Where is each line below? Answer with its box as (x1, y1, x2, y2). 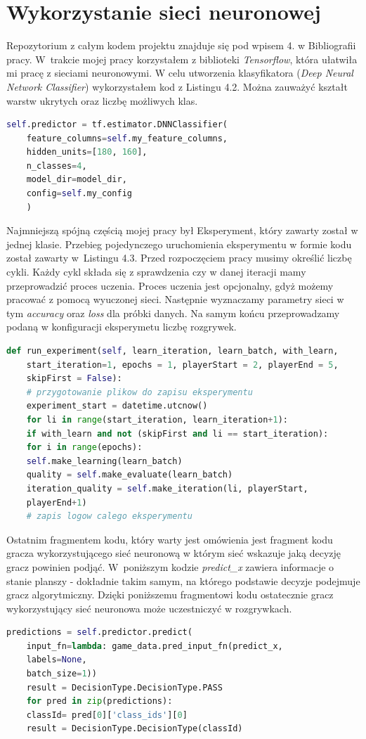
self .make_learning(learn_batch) (26, 456, 183, 466)
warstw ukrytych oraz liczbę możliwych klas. (6, 93, 198, 108)
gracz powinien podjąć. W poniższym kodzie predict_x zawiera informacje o (6, 559, 334, 574)
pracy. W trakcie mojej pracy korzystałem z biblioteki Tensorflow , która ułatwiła (6, 51, 358, 66)
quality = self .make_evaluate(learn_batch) (26, 470, 233, 480)
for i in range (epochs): (26, 442, 143, 453)
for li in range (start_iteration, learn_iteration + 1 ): (26, 414, 288, 425)
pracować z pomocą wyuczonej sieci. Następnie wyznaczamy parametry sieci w (6, 292, 344, 307)
